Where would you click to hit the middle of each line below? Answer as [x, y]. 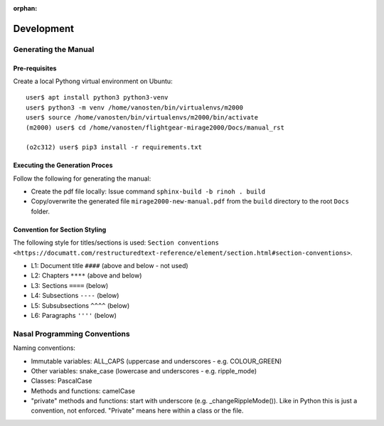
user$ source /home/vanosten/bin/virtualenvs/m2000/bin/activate [142, 118]
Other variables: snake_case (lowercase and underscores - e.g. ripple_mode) [144, 371]
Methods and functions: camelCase [83, 390]
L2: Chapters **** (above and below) [86, 276]
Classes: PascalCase [62, 381]
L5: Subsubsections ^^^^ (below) [80, 305]
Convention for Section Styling [60, 229]
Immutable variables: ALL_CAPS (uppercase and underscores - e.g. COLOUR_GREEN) [156, 361]
